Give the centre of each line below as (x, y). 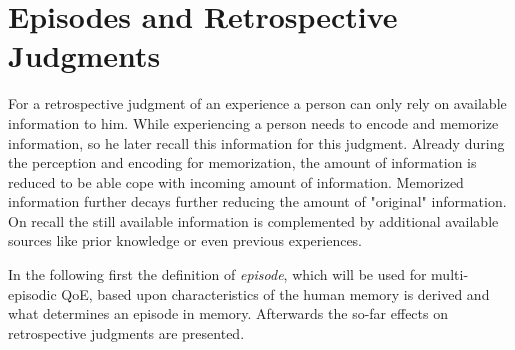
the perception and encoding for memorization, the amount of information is (242, 162)
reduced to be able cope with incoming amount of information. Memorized (236, 181)
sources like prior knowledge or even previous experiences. (185, 240)
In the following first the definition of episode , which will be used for (217, 274)
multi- (450, 274)
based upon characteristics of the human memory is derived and (293, 293)
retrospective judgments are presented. (126, 332)
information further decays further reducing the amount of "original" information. (257, 201)
